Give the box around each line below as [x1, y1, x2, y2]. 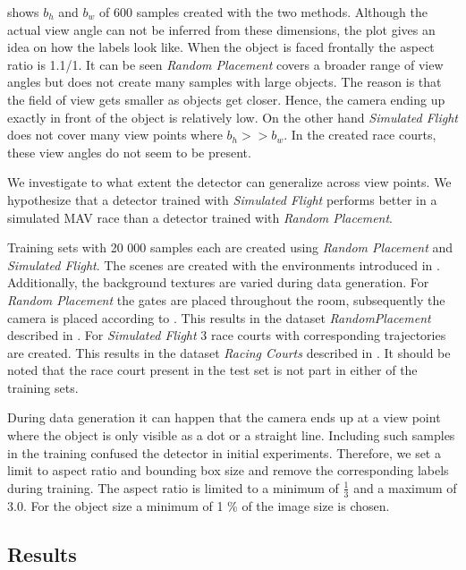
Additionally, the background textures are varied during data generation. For [7, 273, 429, 292]
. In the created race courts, [284, 125, 436, 144]
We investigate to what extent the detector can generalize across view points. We [7, 173, 452, 191]
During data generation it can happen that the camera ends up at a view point [7, 408, 441, 427]
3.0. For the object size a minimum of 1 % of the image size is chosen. [7, 496, 390, 515]
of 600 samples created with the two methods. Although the [99, 3, 428, 21]
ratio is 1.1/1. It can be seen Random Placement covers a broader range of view [7, 55, 444, 73]
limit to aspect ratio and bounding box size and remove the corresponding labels [7, 461, 449, 480]
